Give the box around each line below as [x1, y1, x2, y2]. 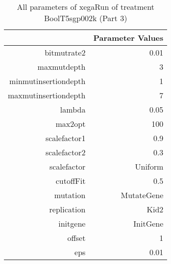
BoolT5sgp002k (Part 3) [44, 12, 127, 24]
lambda [60, 104, 86, 115]
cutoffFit [55, 175, 86, 186]
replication [49, 204, 86, 215]
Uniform [135, 161, 164, 172]
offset [67, 232, 86, 243]
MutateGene [121, 189, 164, 201]
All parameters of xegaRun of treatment [17, 1, 154, 12]
